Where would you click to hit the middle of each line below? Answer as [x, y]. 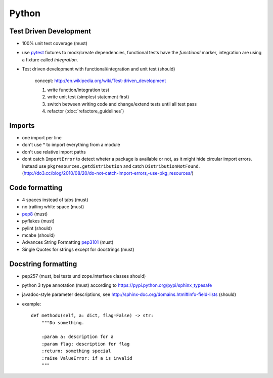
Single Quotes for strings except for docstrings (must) [78, 249]
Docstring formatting [43, 264]
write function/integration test [78, 90]
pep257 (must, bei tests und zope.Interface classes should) [84, 276]
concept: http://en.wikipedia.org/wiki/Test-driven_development [100, 81]
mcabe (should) [38, 235]
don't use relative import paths [54, 152]
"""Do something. [63, 323]
